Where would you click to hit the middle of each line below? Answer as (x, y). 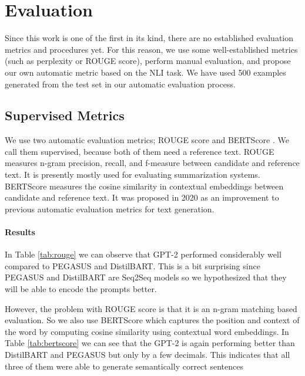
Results (20, 232)
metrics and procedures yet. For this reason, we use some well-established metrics (151, 49)
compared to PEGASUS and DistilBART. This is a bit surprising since (133, 265)
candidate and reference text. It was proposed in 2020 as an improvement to (142, 197)
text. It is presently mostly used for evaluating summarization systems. (133, 175)
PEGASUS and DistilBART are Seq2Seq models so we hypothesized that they (146, 277)
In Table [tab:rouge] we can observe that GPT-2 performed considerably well (143, 254)
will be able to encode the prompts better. (81, 289)
